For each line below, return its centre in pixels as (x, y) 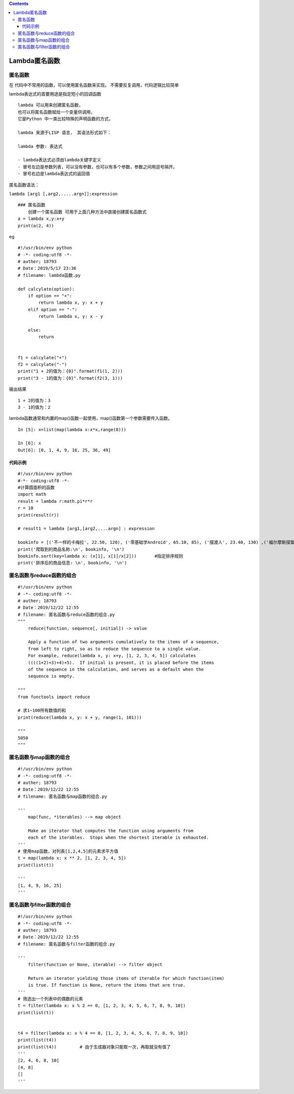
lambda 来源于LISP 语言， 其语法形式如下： (65, 133)
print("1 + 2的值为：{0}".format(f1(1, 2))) (70, 371)
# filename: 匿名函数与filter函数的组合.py (66, 944)
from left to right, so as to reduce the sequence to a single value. (114, 649)
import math (32, 494)
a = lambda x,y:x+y (41, 219)
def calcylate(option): (46, 289)
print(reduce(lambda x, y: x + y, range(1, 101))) (80, 717)
